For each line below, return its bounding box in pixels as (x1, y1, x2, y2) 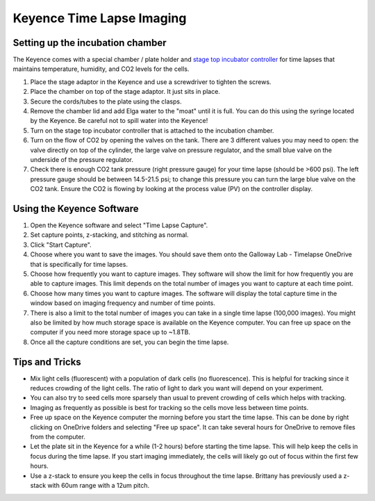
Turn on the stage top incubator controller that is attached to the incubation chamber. (30, 126, 274, 135)
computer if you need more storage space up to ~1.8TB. (30, 328, 191, 336)
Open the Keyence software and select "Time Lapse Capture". (30, 221, 208, 229)
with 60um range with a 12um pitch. (47, 481, 150, 489)
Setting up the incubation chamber (12, 37, 167, 49)
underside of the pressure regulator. (30, 155, 134, 163)
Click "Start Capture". (30, 240, 92, 249)
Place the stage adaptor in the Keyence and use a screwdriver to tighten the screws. (30, 77, 272, 86)
